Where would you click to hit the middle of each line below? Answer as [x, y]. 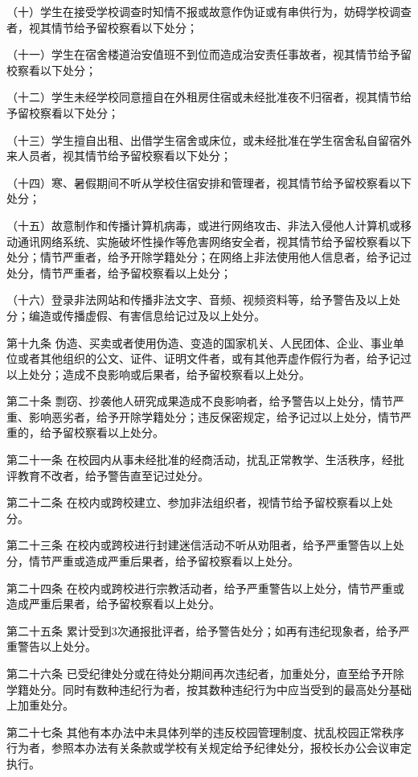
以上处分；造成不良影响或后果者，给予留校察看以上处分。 [158, 374]
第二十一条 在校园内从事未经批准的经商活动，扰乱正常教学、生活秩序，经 [200, 460]
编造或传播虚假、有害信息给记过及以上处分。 [147, 315]
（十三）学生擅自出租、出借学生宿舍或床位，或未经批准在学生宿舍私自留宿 [203, 140]
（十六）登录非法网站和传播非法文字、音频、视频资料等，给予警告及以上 [198, 300]
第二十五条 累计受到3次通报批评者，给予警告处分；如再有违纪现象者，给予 [203, 630]
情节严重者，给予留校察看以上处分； [135, 272]
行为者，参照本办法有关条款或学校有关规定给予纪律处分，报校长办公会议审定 [209, 748]
